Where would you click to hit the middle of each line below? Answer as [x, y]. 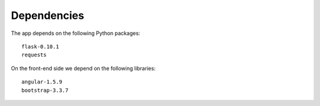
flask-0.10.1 [40, 46]
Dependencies [47, 15]
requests [34, 55]
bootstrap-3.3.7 [45, 90]
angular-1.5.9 [42, 82]
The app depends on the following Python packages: [76, 33]
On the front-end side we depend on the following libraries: [83, 68]
